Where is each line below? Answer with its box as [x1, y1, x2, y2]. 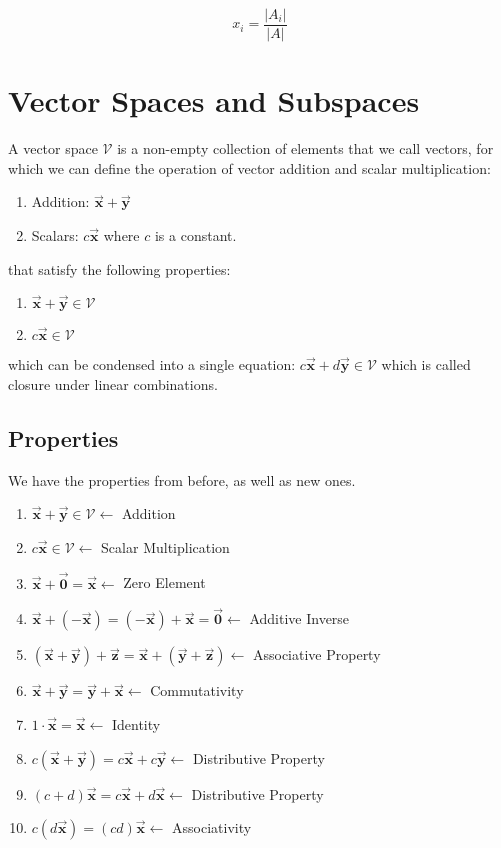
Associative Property [252, 644, 381, 665]
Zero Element [123, 572, 206, 593]
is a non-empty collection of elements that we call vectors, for [117, 138, 494, 159]
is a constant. [154, 224, 237, 245]
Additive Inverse [249, 608, 350, 629]
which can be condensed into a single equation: [8, 354, 296, 375]
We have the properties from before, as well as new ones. [8, 469, 356, 490]
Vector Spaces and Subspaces [8, 80, 420, 121]
